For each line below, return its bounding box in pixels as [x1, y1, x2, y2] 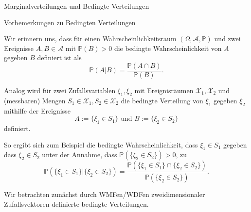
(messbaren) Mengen [4, 95, 66, 105]
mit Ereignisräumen [134, 85, 194, 96]
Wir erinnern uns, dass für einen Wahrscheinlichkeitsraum [4, 33, 177, 44]
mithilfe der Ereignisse [4, 105, 71, 115]
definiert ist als [37, 52, 82, 63]
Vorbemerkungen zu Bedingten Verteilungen [4, 17, 136, 27]
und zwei [214, 33, 241, 44]
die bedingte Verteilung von [121, 95, 203, 105]
